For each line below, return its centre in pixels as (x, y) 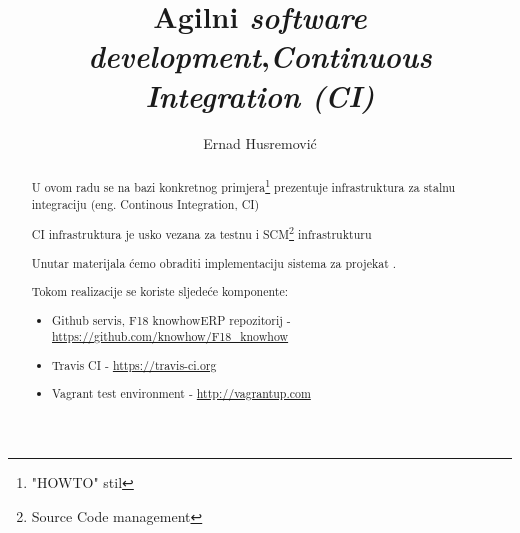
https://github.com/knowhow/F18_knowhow (170, 336)
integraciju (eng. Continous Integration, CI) (145, 203)
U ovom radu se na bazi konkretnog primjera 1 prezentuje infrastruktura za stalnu (243, 185)
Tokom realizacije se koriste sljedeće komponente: (159, 291)
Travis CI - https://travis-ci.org (134, 364)
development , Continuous (260, 56)
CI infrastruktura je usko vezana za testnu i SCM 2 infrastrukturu (201, 233)
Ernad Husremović (260, 142)
